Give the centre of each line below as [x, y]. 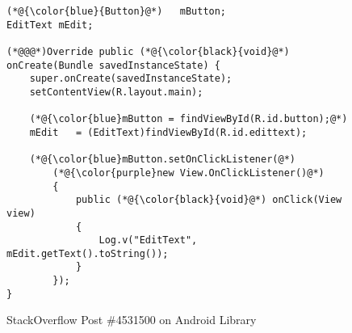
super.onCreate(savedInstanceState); [131, 79]
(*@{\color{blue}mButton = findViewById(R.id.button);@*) [189, 119]
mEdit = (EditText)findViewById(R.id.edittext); [168, 132]
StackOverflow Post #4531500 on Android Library [132, 320]
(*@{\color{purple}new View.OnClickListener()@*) [189, 173]
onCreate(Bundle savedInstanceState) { [113, 65]
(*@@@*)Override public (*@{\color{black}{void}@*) [148, 51]
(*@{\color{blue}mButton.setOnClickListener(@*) [162, 160]
